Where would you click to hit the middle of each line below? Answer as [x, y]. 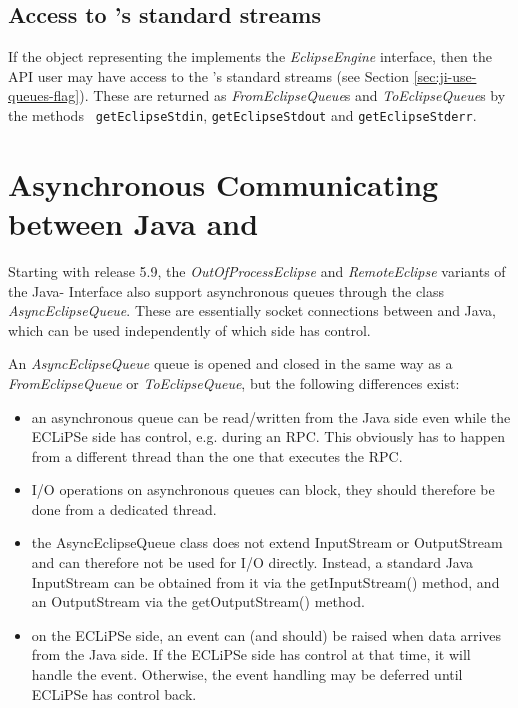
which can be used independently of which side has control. [189, 329]
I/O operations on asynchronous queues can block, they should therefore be [263, 489]
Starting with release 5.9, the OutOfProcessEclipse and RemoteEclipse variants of [257, 270]
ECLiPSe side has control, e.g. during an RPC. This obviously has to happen [268, 436]
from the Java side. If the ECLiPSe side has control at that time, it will [251, 654]
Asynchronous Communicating [223, 183]
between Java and [133, 223]
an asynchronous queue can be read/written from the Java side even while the [271, 416]
